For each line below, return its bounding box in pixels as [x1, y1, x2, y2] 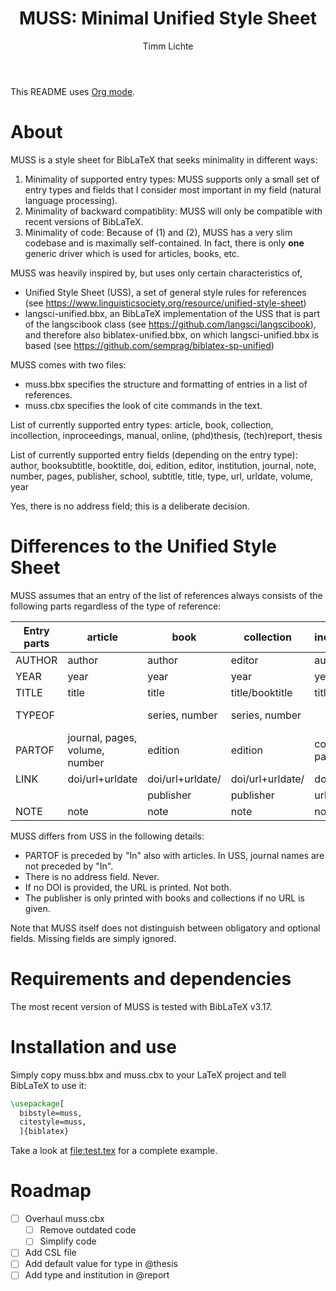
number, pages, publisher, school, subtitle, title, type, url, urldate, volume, [10, 470, 314, 482]
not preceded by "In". [24, 860, 114, 872]
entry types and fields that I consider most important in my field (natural [24, 183, 322, 196]
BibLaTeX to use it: [10, 1079, 87, 1091]
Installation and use [10, 1035, 177, 1058]
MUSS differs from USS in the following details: [10, 830, 205, 842]
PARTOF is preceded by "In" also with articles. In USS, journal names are [24, 849, 325, 861]
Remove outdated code [39, 1224, 137, 1236]
